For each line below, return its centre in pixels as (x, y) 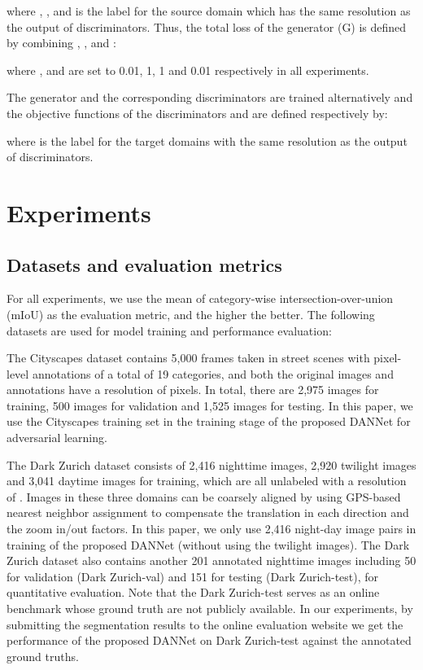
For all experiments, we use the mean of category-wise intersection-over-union (200, 298)
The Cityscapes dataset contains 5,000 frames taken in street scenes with (188, 358)
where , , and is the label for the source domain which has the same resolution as (209, 11)
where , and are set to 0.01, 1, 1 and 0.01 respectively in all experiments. (188, 70)
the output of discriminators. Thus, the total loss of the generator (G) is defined (207, 26)
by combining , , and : (61, 43)
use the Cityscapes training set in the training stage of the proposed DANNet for (209, 421)
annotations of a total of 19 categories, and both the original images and (213, 373)
